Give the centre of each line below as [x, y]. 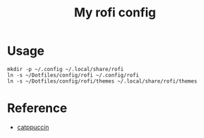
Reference [37, 108]
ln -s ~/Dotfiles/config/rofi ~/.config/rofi [73, 75]
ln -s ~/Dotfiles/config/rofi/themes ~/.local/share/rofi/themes [102, 81]
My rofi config [115, 13]
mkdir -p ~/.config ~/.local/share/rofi [66, 69]
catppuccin [33, 127]
